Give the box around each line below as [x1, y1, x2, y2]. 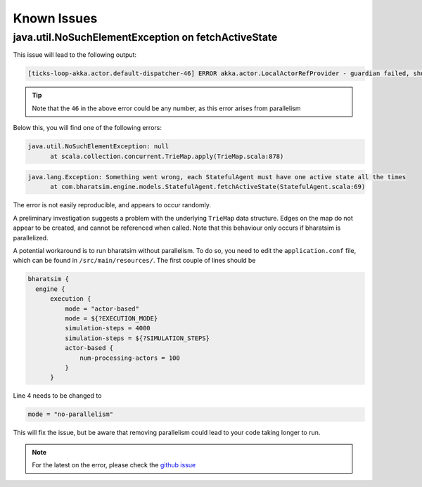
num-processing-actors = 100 [79, 353, 181, 362]
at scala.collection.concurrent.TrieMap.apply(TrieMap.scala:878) [50, 152, 284, 160]
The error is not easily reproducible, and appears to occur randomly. [13, 201, 211, 209]
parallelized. [13, 233, 49, 242]
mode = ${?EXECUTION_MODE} [64, 314, 158, 323]
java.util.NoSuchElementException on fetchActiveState [13, 31, 278, 44]
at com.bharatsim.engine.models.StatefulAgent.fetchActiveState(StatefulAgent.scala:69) [50, 183, 366, 191]
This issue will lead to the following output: [13, 51, 137, 59]
